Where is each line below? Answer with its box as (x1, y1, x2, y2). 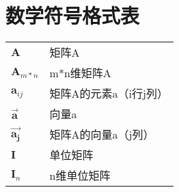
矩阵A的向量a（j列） (49, 126, 154, 143)
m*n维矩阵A (49, 65, 111, 81)
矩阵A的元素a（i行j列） (49, 85, 168, 102)
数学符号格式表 (5, 1, 140, 29)
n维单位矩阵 (49, 167, 111, 184)
